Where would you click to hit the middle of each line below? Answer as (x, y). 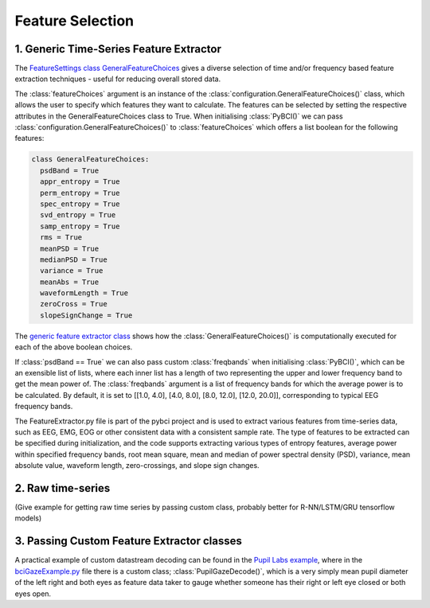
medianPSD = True (74, 259)
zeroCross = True (74, 304)
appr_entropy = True (80, 182)
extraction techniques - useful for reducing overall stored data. (118, 79)
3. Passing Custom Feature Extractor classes (128, 541)
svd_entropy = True (78, 215)
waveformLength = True (84, 293)
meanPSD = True (70, 248)
